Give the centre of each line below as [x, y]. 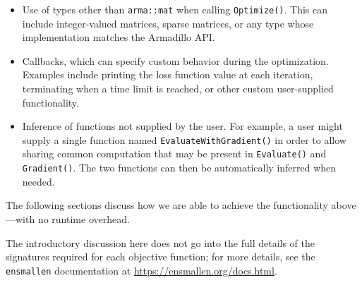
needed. [38, 181]
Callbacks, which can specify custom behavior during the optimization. [175, 60]
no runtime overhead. [84, 218]
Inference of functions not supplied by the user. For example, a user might [182, 126]
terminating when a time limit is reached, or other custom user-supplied [178, 89]
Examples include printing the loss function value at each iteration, [168, 74]
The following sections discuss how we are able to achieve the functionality [167, 205]
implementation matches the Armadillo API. [119, 37]
